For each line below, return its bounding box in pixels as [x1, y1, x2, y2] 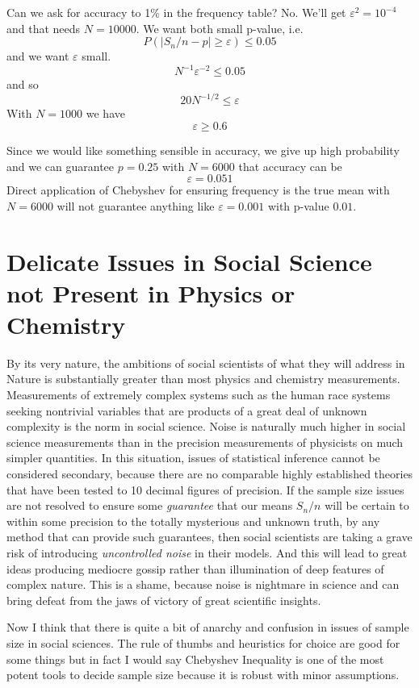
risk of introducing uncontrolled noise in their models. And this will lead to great [6, 544, 408, 561]
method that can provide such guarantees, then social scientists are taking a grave [6, 528, 413, 545]
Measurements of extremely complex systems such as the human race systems [6, 386, 391, 403]
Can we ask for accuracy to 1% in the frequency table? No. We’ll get [6, 4, 346, 20]
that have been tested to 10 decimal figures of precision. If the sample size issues [6, 481, 404, 498]
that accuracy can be [238, 157, 342, 174]
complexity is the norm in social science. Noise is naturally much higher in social [6, 418, 406, 435]
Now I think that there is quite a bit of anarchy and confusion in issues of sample [6, 619, 409, 636]
